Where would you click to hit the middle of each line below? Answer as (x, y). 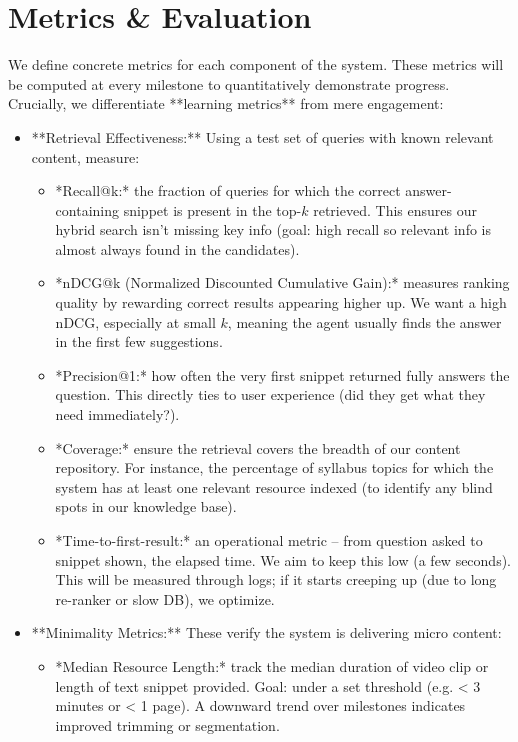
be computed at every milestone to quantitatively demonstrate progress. (229, 83)
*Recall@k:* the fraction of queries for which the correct (228, 190)
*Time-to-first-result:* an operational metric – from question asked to (269, 540)
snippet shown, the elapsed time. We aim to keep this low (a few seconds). (283, 559)
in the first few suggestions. (139, 341)
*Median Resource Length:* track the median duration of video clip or (272, 665)
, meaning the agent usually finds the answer (364, 321)
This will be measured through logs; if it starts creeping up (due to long (276, 579)
